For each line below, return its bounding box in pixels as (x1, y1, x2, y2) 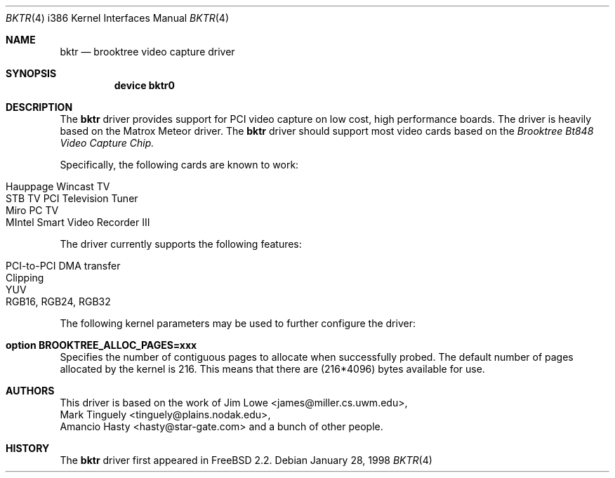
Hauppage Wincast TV (6, 180, 110, 192)
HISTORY (6, 442, 50, 454)
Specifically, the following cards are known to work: (60, 159, 299, 171)
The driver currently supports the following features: (60, 238, 302, 250)
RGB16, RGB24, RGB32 (6, 296, 111, 307)
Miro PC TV (6, 204, 59, 216)
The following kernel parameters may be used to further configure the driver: (60, 317, 416, 329)
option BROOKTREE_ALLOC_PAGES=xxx (6, 339, 197, 351)
